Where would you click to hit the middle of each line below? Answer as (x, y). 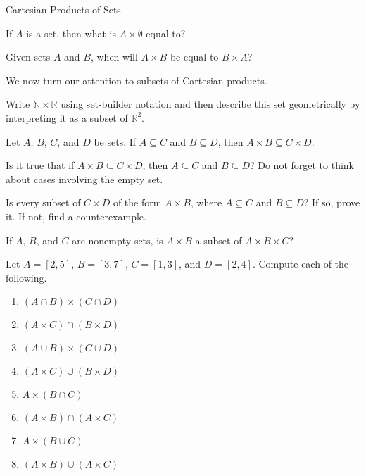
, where (206, 202)
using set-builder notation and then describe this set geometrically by (210, 104)
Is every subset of (43, 202)
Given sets (28, 57)
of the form (137, 202)
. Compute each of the (301, 264)
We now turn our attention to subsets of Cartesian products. (137, 80)
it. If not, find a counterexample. (76, 216)
